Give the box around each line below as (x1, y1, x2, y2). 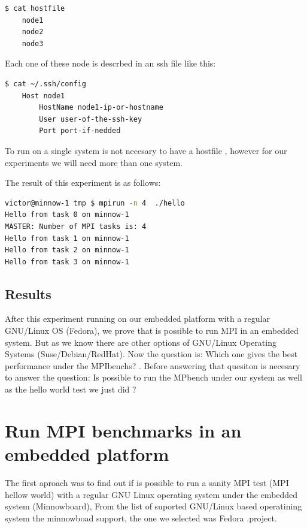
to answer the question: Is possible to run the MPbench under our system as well (5, 371, 302, 384)
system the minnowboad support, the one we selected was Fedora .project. (5, 511, 277, 524)
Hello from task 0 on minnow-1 (5, 210, 129, 219)
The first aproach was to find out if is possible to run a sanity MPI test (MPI (5, 476, 289, 488)
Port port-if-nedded (39, 126, 121, 135)
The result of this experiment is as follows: (5, 176, 161, 189)
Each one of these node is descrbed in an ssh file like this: (5, 57, 216, 70)
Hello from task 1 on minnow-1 (5, 234, 129, 243)
